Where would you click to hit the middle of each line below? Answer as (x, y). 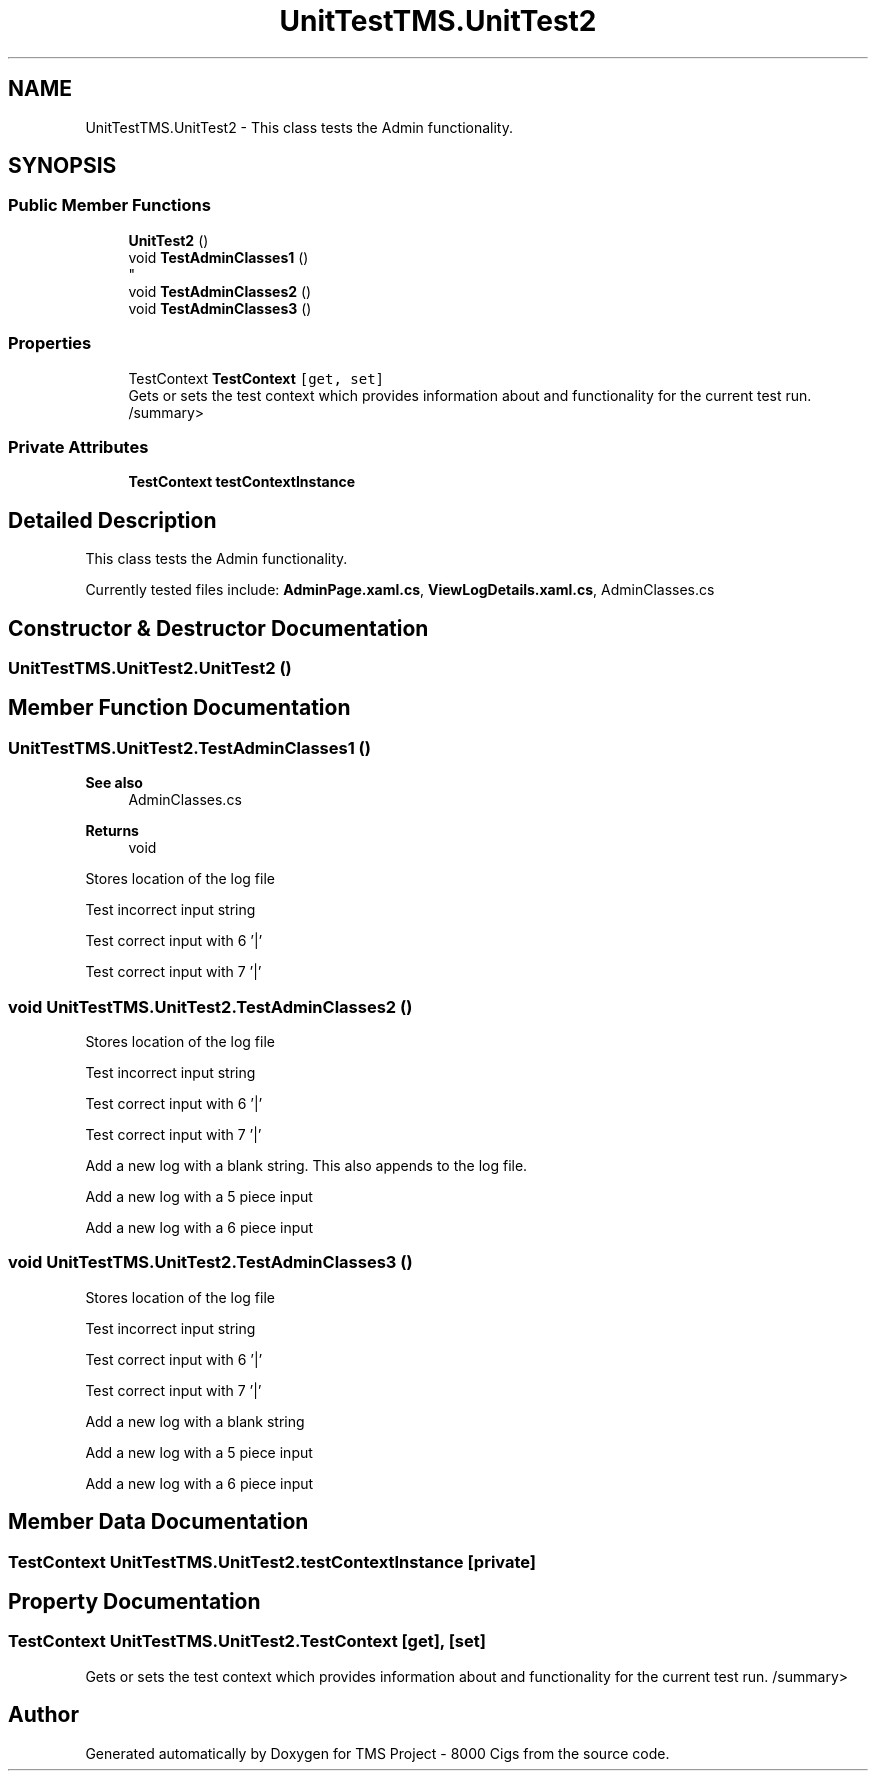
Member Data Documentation (158, 1522)
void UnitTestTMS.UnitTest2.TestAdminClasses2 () (210, 1006)
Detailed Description (112, 520)
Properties (50, 343)
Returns (112, 831)
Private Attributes (78, 446)
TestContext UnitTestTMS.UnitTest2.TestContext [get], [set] (247, 1641)
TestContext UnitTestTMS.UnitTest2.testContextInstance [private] (272, 1561)
